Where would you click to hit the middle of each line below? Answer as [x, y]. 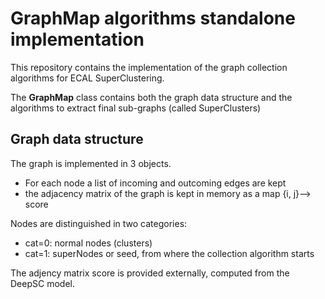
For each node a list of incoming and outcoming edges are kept [155, 183]
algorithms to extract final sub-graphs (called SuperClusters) [136, 108]
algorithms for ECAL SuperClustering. [87, 78]
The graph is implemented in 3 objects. [91, 163]
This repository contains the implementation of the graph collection [149, 67]
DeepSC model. [42, 283]
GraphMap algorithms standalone [153, 18]
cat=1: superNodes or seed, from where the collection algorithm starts [169, 253]
